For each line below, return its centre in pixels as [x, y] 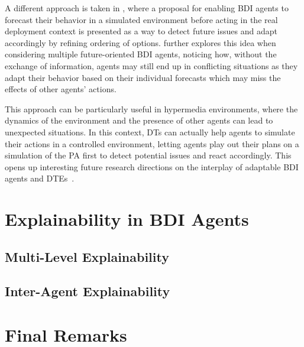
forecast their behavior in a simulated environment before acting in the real [141, 19]
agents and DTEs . [40, 178]
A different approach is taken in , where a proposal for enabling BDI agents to [147, 8]
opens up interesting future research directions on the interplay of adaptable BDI [152, 166]
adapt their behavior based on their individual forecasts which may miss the [143, 77]
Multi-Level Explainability [87, 256]
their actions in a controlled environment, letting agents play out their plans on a [152, 143]
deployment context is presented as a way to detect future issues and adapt [141, 31]
